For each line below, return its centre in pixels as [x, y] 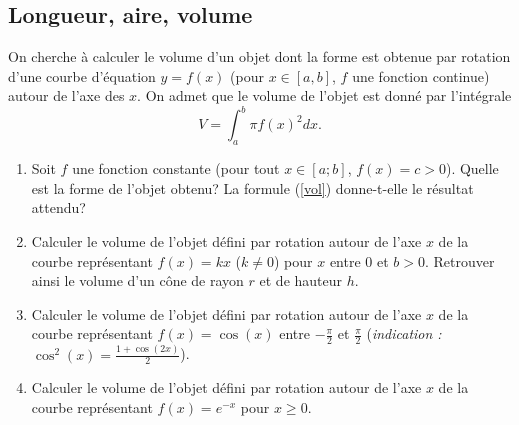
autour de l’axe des [66, 95]
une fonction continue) [421, 75]
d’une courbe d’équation [82, 75]
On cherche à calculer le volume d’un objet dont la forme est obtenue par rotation [259, 56]
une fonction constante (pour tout [176, 168]
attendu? [58, 207]
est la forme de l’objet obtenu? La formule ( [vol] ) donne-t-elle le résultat [252, 187]
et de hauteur [301, 280]
